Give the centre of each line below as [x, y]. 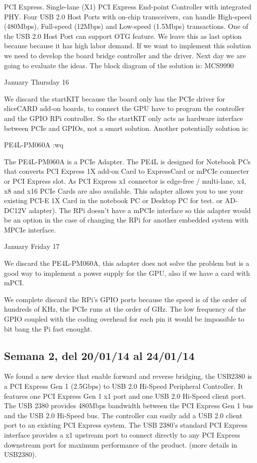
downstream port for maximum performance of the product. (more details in [121, 444]
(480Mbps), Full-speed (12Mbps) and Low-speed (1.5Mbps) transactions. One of [126, 26]
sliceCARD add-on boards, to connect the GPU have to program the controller [125, 108]
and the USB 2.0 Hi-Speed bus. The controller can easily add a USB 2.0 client [123, 415]
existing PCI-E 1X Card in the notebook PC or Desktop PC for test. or [113, 200]
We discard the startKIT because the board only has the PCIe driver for [115, 98]
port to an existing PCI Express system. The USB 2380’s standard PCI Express [126, 425]
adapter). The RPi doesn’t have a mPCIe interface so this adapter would [140, 210]
